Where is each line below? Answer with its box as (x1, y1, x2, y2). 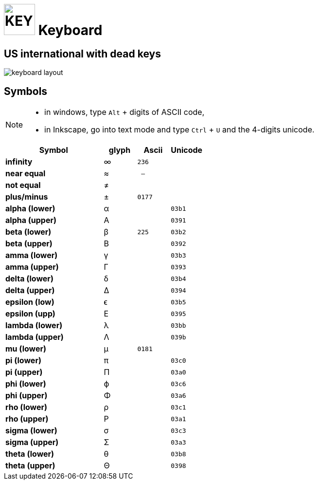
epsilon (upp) (5, 309, 55, 319)
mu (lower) (5, 344, 47, 354)
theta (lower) (5, 449, 54, 459)
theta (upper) (5, 461, 55, 471)
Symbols (4, 85, 48, 97)
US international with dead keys (4, 47, 161, 60)
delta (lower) (5, 274, 53, 284)
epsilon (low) (5, 297, 54, 307)
